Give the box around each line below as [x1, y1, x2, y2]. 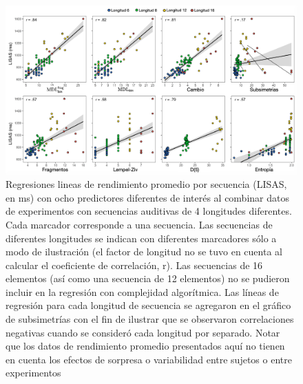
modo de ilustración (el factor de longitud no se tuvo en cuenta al [6, 244, 282, 259]
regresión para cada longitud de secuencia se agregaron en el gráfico [6, 298, 291, 312]
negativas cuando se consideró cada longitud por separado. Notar [6, 325, 280, 339]
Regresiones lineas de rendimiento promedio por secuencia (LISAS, [6, 177, 287, 191]
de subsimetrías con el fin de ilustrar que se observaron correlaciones [6, 312, 294, 326]
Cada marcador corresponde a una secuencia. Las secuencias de [6, 217, 273, 231]
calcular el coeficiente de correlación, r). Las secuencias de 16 [6, 257, 263, 272]
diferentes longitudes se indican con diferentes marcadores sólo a [6, 231, 277, 245]
